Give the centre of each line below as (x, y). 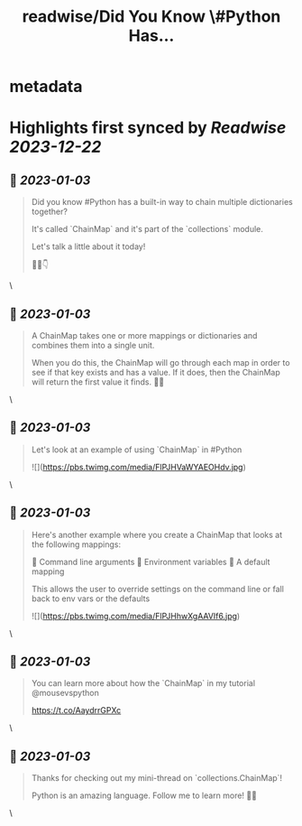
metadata (46, 87)
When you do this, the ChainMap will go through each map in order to (160, 362)
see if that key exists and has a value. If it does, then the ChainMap (156, 372)
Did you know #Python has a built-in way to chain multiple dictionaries (162, 202)
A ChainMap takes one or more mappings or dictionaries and (144, 335)
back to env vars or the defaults (91, 599)
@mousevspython (65, 693)
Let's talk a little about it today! (88, 246)
